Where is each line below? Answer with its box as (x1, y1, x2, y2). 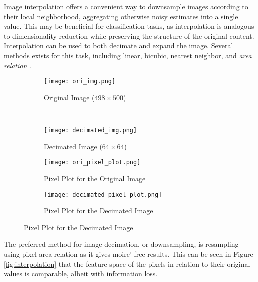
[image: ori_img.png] (44, 78, 116, 85)
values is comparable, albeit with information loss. (4, 268, 158, 279)
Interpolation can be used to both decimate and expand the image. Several (4, 40, 233, 51)
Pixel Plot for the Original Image (44, 173, 146, 183)
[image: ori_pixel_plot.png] (44, 159, 141, 166)
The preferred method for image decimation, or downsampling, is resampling (4, 239, 239, 249)
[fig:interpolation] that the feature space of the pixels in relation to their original (4, 258, 250, 269)
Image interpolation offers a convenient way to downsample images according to (4, 1, 248, 11)
